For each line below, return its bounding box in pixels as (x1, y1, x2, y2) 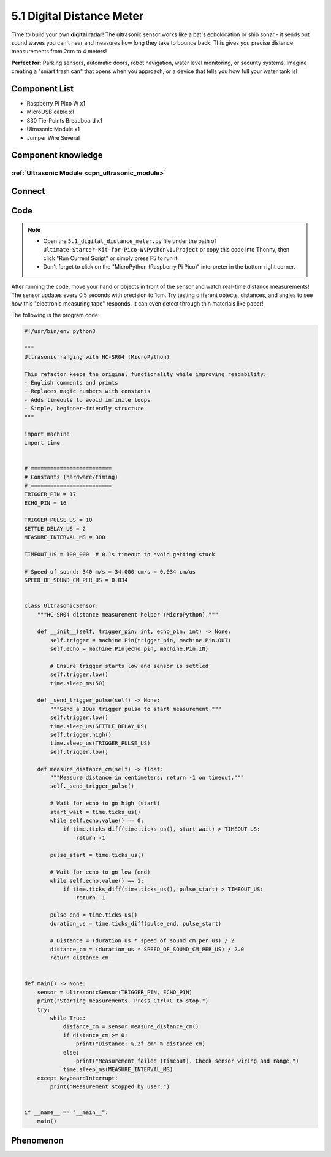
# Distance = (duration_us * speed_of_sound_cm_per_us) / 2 (50, 937, 235, 944)
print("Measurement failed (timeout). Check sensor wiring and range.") (75, 1057, 300, 1064)
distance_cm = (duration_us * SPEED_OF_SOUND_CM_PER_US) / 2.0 (50, 945, 245, 953)
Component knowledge (11, 150, 103, 161)
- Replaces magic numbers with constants (24, 388, 151, 395)
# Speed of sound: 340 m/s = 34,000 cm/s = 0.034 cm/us (24, 568, 196, 575)
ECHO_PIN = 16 (24, 499, 67, 506)
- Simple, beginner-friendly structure (24, 405, 144, 412)
